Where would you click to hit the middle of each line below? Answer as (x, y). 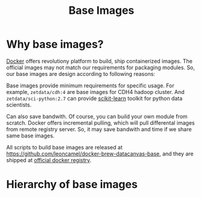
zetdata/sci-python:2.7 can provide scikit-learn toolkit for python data (94, 98)
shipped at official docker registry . (49, 160)
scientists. (19, 105)
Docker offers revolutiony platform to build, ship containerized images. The (100, 61)
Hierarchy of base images (72, 185)
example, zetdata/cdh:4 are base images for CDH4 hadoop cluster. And (96, 92)
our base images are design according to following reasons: (81, 73)
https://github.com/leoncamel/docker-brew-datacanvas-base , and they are (100, 154)
